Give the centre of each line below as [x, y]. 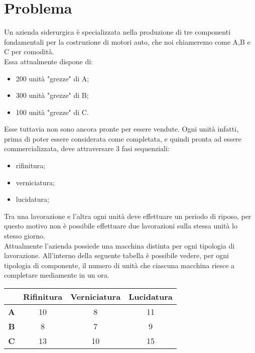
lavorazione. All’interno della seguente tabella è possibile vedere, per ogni [116, 255]
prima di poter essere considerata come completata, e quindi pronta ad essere [123, 138]
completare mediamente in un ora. [57, 275]
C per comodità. [29, 51]
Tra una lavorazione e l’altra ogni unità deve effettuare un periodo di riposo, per [128, 216]
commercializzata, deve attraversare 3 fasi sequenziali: [87, 148]
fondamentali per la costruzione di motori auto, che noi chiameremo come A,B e [127, 41]
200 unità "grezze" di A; [52, 78]
